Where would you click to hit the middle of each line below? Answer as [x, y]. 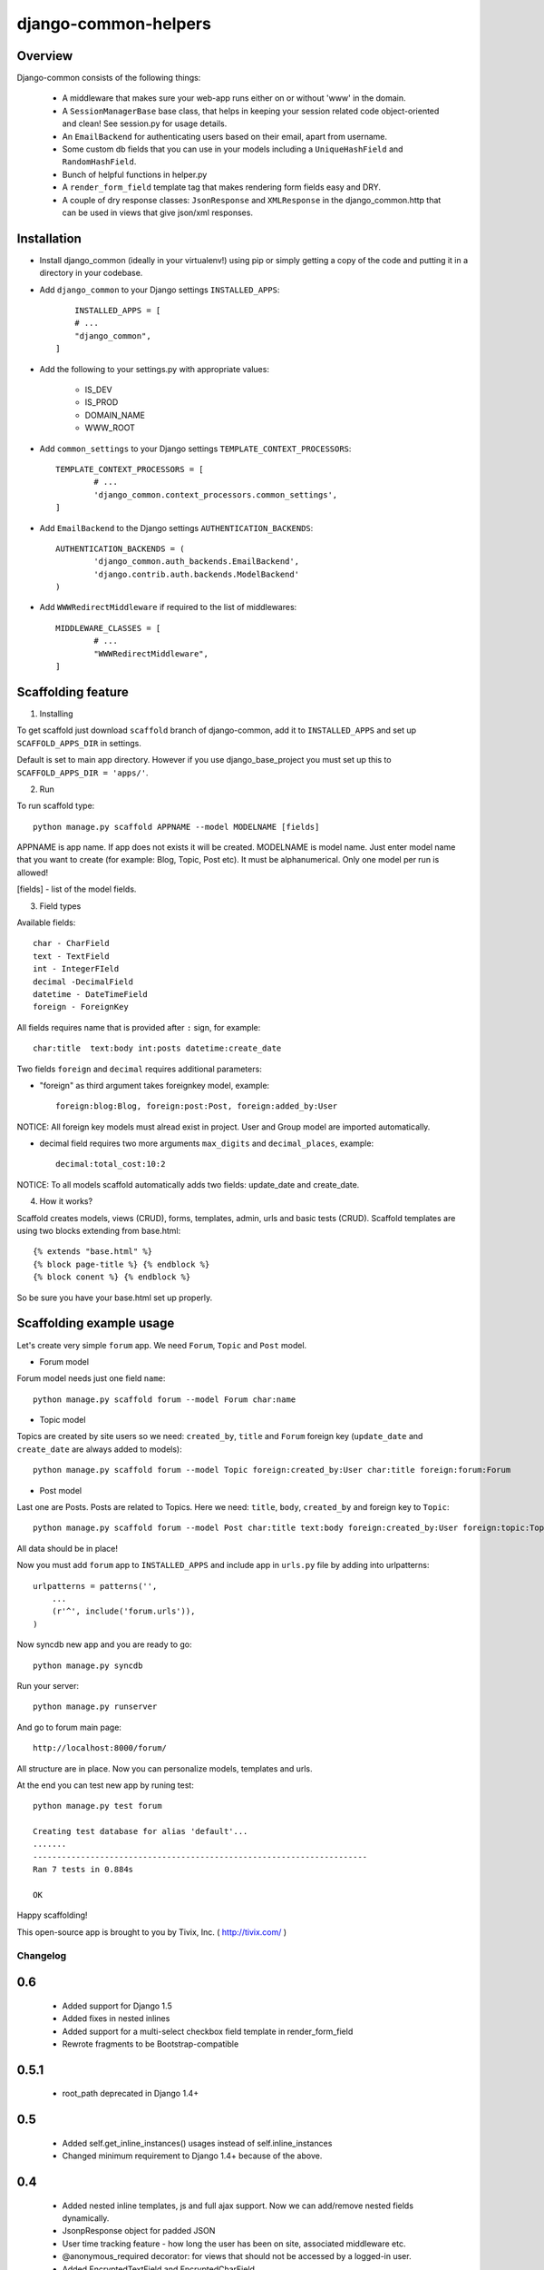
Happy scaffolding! [52, 1915]
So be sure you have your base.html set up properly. [115, 1298]
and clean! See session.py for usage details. [145, 123]
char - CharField [71, 943]
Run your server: [48, 1685]
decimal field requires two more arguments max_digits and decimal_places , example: [207, 1143]
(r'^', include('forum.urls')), [123, 1611]
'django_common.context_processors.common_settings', [216, 494]
